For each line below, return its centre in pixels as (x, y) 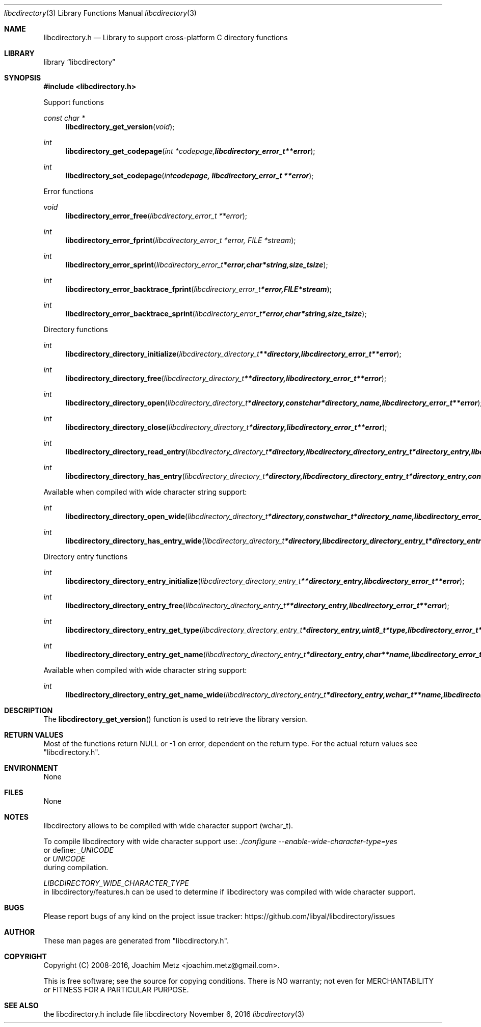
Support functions (74, 102)
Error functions (69, 191)
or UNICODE (64, 859)
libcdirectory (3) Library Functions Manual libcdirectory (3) (100, 13)
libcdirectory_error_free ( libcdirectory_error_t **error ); (156, 216)
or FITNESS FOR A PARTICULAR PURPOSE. (116, 990)
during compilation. (76, 867)
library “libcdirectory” (79, 62)
